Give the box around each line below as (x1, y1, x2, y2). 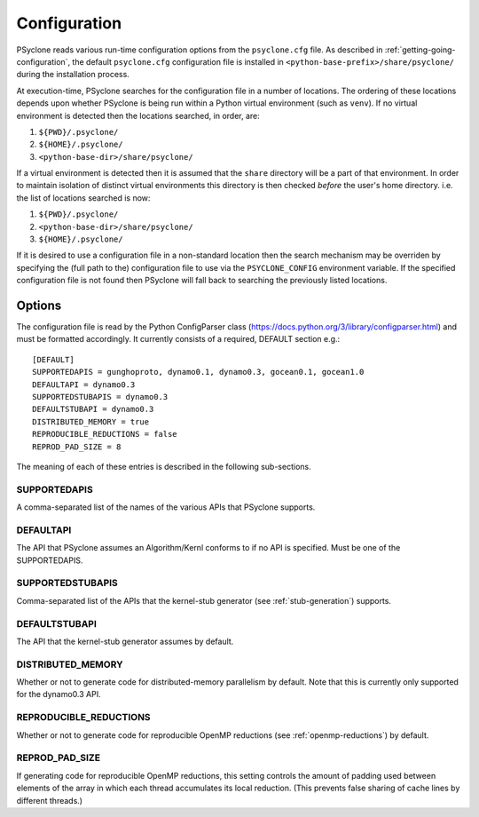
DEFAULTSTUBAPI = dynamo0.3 (32, 404, 154, 415)
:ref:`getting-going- (384, 44, 456, 55)
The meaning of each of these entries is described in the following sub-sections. (16, 462, 311, 472)
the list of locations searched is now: (16, 192, 151, 203)
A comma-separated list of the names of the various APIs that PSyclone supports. (16, 502, 316, 512)
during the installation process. (16, 69, 130, 80)
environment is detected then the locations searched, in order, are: (16, 110, 261, 121)
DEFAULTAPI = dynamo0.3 (32, 379, 136, 390)
